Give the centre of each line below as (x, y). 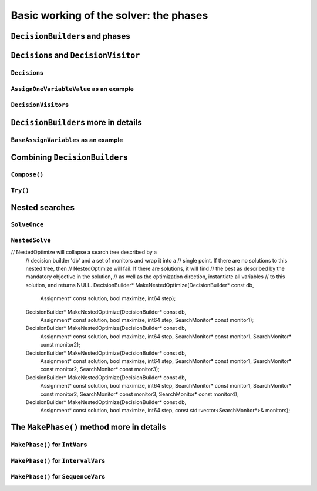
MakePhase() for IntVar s (49, 445)
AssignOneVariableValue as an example (72, 89)
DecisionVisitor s (40, 105)
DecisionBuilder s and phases (70, 36)
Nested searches (43, 208)
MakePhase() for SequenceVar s (58, 477)
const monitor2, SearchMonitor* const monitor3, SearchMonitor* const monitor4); (139, 394)
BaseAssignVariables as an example (67, 140)
